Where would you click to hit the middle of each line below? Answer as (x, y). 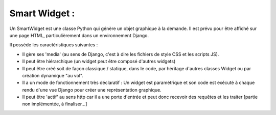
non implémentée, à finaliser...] (55, 104)
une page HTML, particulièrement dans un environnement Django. (79, 35)
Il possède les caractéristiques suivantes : (54, 45)
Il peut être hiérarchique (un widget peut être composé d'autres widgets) (99, 62)
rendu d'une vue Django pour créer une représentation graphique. (92, 90)
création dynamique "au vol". (53, 75)
